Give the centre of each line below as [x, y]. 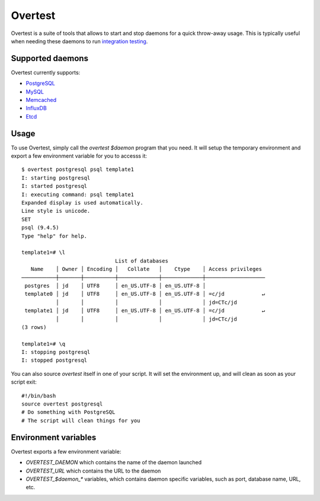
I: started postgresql [55, 186]
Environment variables [54, 437]
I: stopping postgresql [56, 352]
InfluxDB [36, 108]
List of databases [142, 261]
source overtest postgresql [62, 404]
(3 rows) [34, 327]
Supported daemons [50, 58]
